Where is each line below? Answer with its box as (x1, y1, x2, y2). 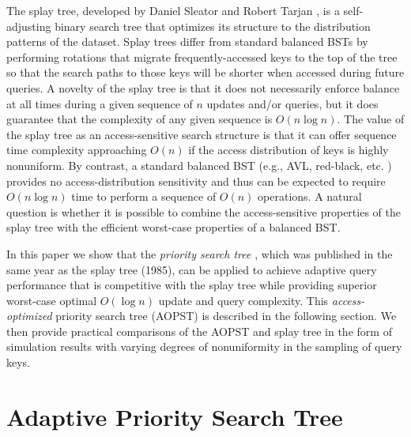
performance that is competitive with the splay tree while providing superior (6, 277, 377, 293)
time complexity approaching (6, 141, 147, 158)
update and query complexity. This (158, 292, 329, 308)
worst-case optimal (6, 292, 97, 308)
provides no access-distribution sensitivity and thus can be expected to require (6, 172, 386, 189)
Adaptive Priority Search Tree (6, 400, 343, 432)
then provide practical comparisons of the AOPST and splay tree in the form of (6, 322, 392, 339)
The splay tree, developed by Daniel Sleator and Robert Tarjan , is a (6, 2, 340, 18)
